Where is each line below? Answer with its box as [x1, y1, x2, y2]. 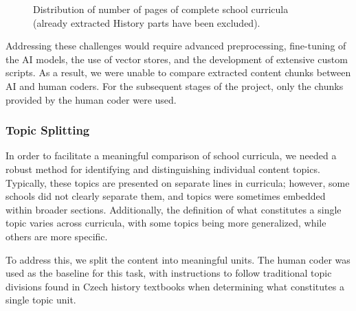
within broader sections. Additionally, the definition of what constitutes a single [5, 202, 342, 216]
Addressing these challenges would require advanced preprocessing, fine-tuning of [5, 38, 346, 53]
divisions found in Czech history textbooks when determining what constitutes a [5, 279, 344, 293]
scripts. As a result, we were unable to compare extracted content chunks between [5, 65, 351, 80]
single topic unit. [5, 292, 76, 307]
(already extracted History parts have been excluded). [33, 15, 260, 30]
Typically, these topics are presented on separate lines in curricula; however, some [5, 175, 350, 189]
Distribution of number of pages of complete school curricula [33, 2, 289, 16]
